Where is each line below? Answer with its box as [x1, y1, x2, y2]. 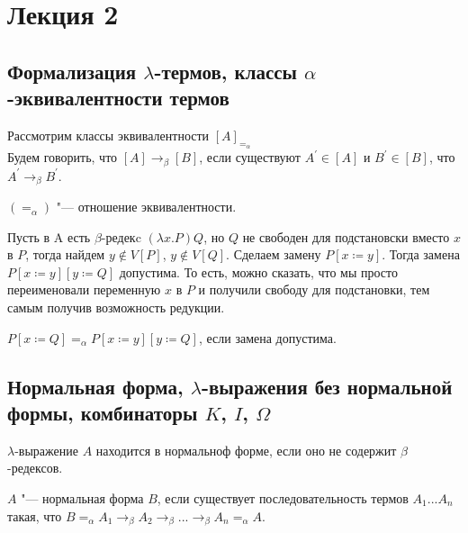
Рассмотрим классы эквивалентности [7, 125, 210, 144]
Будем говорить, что [7, 148, 118, 167]
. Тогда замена [382, 245, 460, 264]
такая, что [7, 506, 62, 525]
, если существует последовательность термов [157, 489, 409, 508]
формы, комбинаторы [7, 399, 198, 427]
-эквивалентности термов [7, 84, 229, 112]
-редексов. [7, 458, 63, 477]
